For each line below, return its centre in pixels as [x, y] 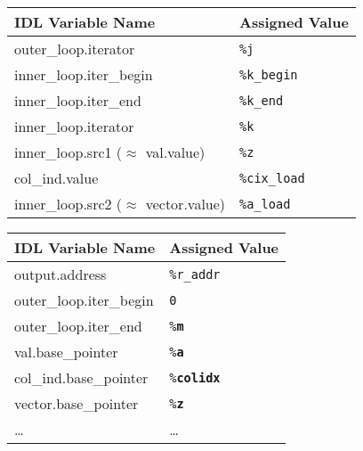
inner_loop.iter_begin [84, 74]
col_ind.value [56, 178]
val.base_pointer [66, 352]
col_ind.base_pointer [81, 377]
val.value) [175, 152]
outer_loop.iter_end [78, 326]
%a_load [265, 204]
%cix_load [272, 178]
